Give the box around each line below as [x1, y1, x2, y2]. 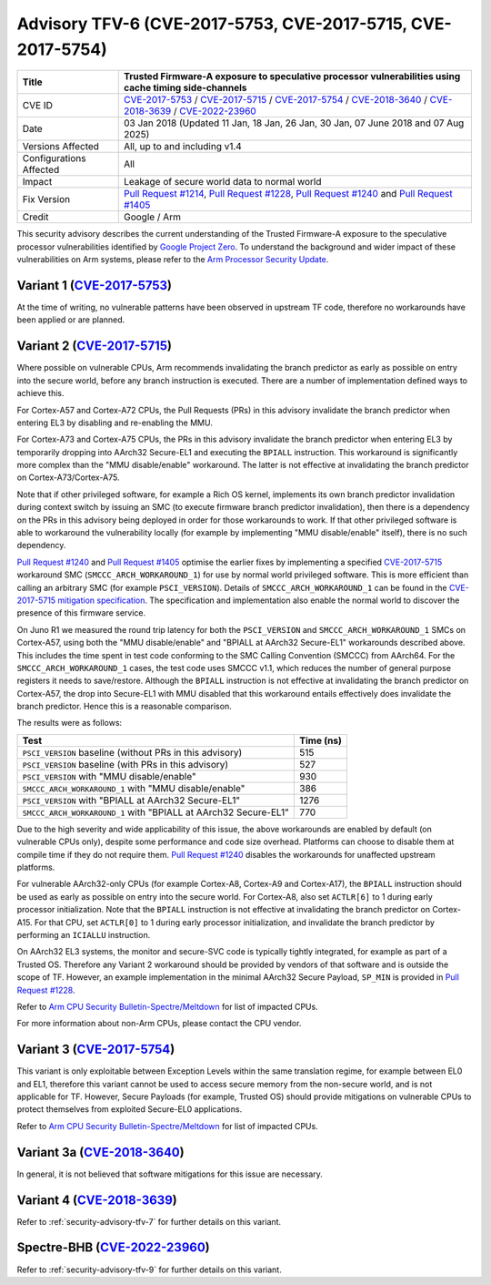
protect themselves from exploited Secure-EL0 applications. [16, 1104, 243, 1115]
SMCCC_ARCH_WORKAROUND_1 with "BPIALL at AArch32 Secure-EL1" [22, 806, 290, 819]
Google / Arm [123, 210, 182, 223]
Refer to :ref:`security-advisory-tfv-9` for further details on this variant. [16, 1264, 282, 1275]
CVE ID [22, 99, 54, 112]
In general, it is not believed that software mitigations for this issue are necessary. [16, 1168, 323, 1179]
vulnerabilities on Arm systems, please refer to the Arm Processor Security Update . [16, 254, 329, 265]
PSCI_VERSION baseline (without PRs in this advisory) [22, 746, 243, 759]
